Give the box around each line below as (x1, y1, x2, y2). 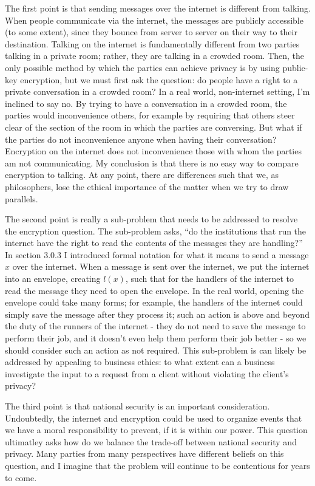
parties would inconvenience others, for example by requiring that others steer (5, 109, 295, 122)
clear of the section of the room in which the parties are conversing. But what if (5, 120, 302, 133)
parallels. (5, 192, 38, 205)
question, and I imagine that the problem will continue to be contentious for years (5, 459, 310, 471)
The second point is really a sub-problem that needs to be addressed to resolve (5, 213, 298, 225)
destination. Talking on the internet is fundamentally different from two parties (5, 37, 300, 50)
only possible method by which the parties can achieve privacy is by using (5, 61, 280, 74)
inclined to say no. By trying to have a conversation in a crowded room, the (5, 97, 287, 109)
